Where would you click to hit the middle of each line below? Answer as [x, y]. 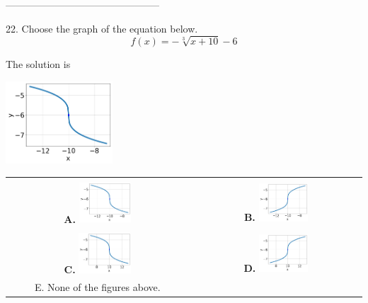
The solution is [38, 64]
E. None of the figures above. [97, 286]
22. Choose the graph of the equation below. [102, 28]
